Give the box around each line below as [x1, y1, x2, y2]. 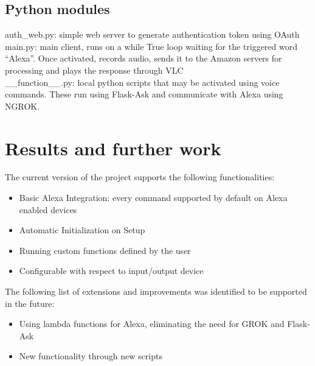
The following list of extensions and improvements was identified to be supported [5, 285, 307, 298]
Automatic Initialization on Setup [19, 223, 145, 236]
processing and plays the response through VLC [5, 63, 184, 76]
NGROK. [5, 99, 40, 112]
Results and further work [5, 135, 221, 160]
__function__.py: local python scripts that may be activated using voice [5, 76, 280, 88]
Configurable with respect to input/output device [19, 264, 204, 277]
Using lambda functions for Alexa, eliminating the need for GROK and [19, 317, 285, 330]
